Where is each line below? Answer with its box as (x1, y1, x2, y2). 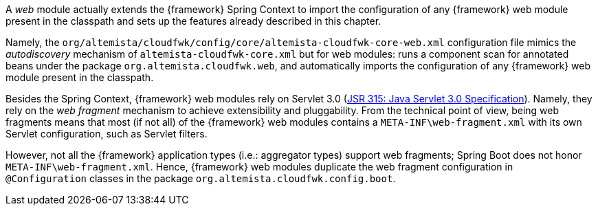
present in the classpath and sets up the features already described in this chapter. (5, 15, 381, 27)
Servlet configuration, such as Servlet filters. (5, 128, 208, 140)
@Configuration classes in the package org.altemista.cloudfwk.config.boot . (5, 173, 396, 184)
